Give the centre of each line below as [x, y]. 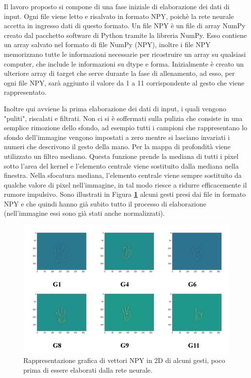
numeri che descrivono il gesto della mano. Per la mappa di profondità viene [117, 146]
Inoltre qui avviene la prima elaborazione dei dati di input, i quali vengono [115, 108]
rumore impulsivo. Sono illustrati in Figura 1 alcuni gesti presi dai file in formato [125, 194]
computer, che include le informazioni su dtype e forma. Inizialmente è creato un [124, 63]
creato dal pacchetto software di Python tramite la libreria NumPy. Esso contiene [125, 35]
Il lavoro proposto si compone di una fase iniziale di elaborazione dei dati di [117, 6]
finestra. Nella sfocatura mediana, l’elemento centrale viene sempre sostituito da [123, 175]
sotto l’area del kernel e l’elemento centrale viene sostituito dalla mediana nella [121, 165]
